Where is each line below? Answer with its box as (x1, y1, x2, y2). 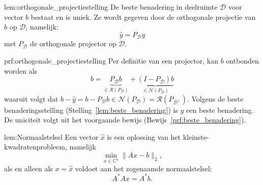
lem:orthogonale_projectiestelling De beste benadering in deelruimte (4, 2, 218, 12)
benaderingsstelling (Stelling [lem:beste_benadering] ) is (4, 104, 178, 115)
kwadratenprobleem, (4, 141, 67, 152)
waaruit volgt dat (4, 93, 59, 104)
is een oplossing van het (107, 131, 181, 142)
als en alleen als (4, 163, 53, 173)
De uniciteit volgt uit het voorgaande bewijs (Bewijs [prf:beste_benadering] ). (4, 114, 246, 125)
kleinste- (183, 131, 209, 142)
